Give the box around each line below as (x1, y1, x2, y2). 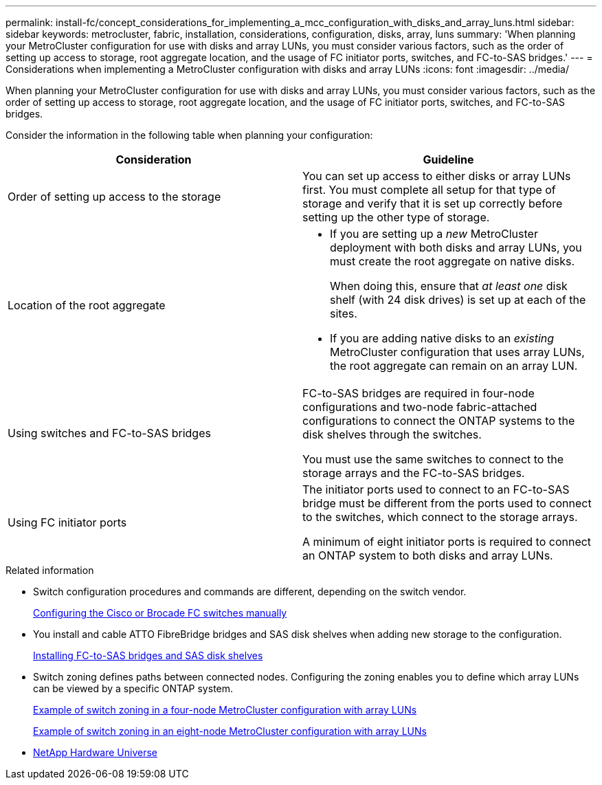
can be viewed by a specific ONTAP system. (33, 683, 234, 694)
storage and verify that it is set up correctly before (302, 197, 563, 210)
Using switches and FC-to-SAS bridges (8, 426, 211, 440)
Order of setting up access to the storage (8, 190, 221, 203)
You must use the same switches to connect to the (302, 452, 564, 466)
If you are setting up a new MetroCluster (330, 227, 538, 241)
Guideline (423, 153, 474, 166)
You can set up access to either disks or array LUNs (302, 169, 571, 183)
